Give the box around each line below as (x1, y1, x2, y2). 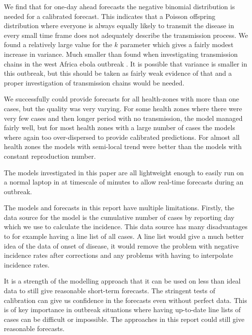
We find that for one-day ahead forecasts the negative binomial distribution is (4, 1, 235, 11)
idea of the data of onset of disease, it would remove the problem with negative (4, 240, 239, 251)
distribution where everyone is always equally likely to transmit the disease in (4, 20, 235, 31)
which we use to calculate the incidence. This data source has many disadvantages (4, 221, 248, 232)
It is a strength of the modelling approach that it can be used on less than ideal (4, 276, 241, 286)
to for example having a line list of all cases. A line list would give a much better (4, 231, 244, 241)
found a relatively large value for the (4, 39, 112, 50)
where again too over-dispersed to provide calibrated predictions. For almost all (4, 132, 240, 142)
